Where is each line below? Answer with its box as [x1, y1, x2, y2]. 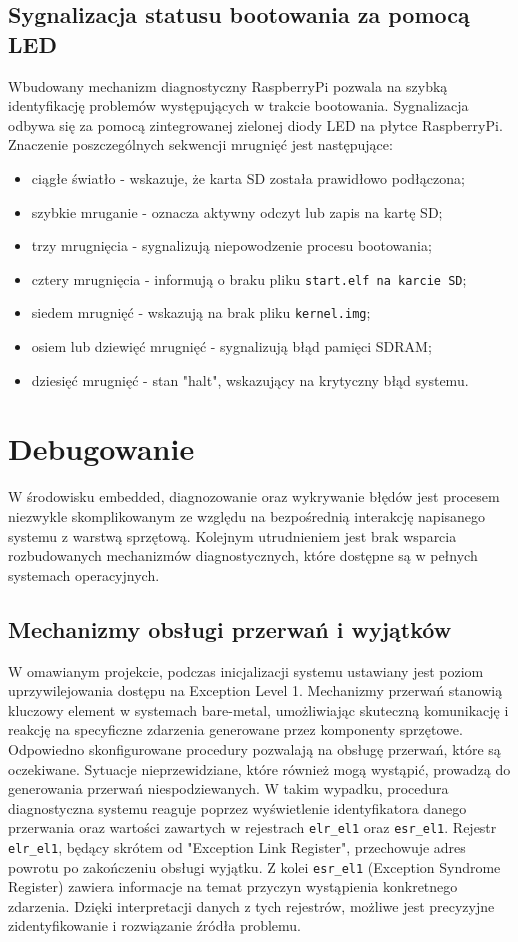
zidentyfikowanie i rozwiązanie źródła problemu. [8, 915, 301, 936]
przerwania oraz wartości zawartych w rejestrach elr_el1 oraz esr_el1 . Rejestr [8, 817, 497, 838]
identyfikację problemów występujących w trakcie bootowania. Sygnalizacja [8, 95, 469, 116]
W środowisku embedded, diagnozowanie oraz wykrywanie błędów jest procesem [8, 486, 500, 507]
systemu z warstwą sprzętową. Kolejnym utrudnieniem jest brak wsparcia [8, 525, 457, 546]
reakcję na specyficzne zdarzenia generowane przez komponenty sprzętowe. [8, 719, 463, 740]
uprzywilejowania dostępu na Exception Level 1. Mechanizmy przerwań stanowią [8, 680, 503, 701]
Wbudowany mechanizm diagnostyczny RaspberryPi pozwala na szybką [8, 75, 448, 96]
